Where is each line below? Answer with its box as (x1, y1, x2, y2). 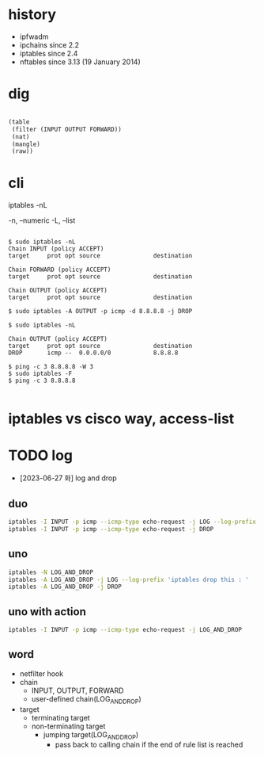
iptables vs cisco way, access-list (8, 410, 235, 428)
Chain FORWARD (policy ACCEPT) (8, 266, 111, 274)
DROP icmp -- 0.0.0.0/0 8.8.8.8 (8, 349, 179, 357)
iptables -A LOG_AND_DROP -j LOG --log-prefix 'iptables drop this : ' (8, 575, 249, 583)
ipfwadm (19, 32, 49, 41)
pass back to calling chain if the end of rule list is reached (55, 740, 243, 750)
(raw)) (11, 147, 34, 155)
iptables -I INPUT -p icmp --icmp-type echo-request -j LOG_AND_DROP (8, 626, 243, 634)
